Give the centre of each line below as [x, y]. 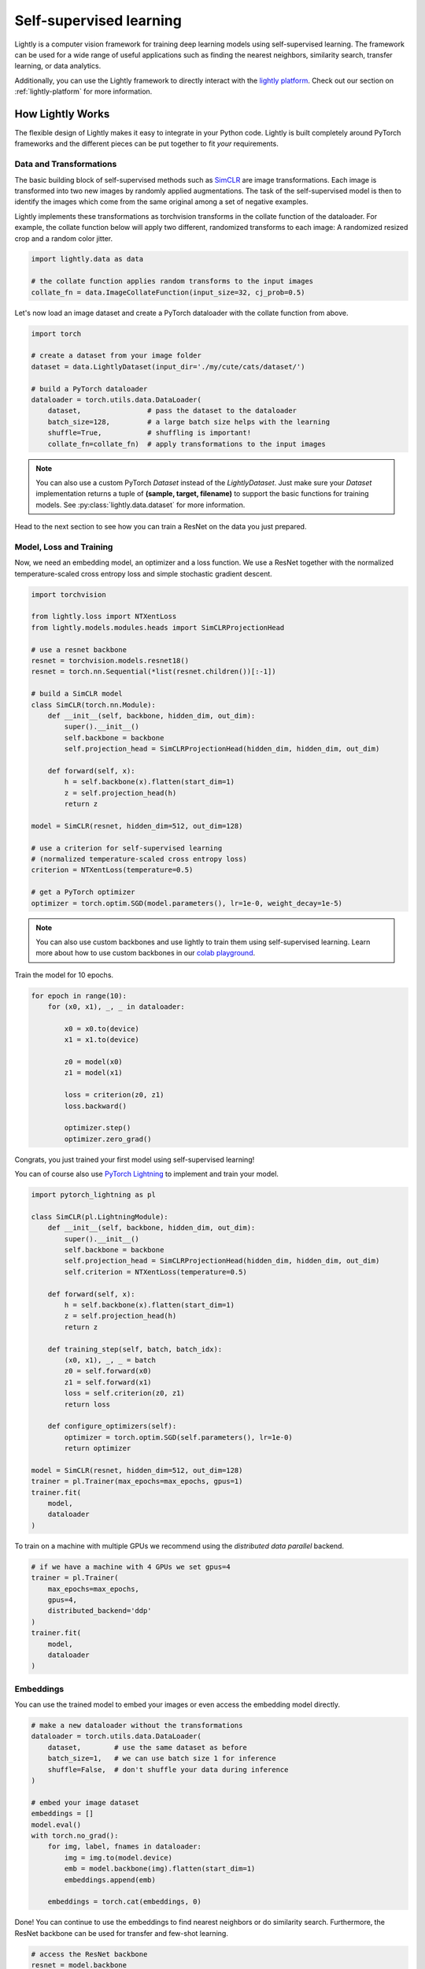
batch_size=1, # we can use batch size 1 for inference [162, 1759]
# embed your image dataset [85, 1802]
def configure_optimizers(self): [112, 1426]
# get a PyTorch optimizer [83, 892]
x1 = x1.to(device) [102, 1040]
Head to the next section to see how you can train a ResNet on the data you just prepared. [161, 527]
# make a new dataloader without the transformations [137, 1726]
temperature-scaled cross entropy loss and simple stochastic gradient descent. [144, 573]
